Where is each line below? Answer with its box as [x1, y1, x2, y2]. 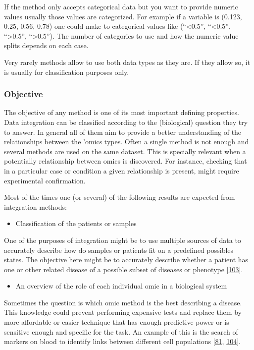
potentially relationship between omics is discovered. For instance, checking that [4, 156, 247, 166]
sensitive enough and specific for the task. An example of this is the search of [4, 326, 238, 337]
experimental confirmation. [4, 175, 86, 185]
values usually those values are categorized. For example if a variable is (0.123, [4, 11, 242, 21]
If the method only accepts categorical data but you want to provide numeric [4, 1, 238, 11]
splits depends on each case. [4, 40, 89, 51]
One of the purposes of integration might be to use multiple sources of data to [4, 234, 241, 245]
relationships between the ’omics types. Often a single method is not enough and [4, 136, 249, 147]
